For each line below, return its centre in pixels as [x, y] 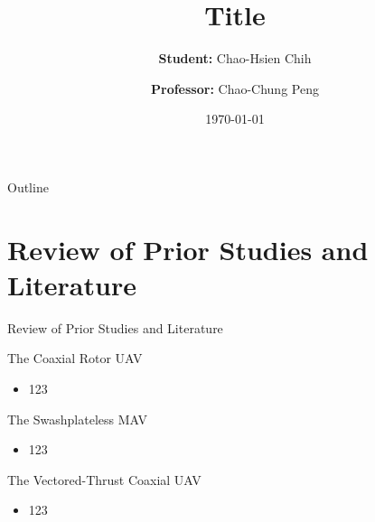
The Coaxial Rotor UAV [75, 358]
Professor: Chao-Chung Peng [235, 88]
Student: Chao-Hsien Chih [235, 58]
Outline [28, 186]
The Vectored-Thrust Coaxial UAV [104, 479]
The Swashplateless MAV [77, 419]
